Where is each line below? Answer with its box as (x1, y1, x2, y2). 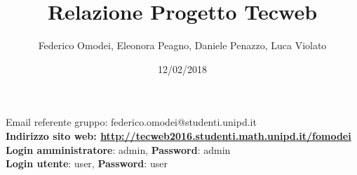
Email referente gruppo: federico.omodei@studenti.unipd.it (6, 115, 257, 129)
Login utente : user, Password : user (6, 156, 168, 171)
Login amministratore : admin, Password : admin (6, 142, 231, 157)
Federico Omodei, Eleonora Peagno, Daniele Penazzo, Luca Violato (38, 38, 327, 53)
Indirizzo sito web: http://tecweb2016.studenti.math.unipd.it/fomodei (6, 128, 351, 143)
